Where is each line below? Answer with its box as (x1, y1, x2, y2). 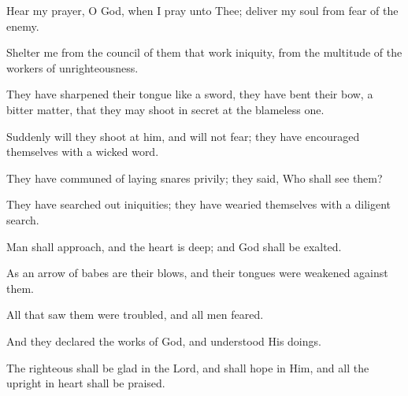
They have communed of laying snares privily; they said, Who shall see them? (6, 169, 383, 186)
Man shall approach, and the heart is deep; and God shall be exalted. (6, 238, 342, 254)
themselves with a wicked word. (6, 143, 159, 160)
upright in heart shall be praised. (6, 375, 165, 391)
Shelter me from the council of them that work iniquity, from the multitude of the (6, 44, 402, 61)
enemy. (6, 17, 39, 34)
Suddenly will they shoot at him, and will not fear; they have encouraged (6, 128, 360, 144)
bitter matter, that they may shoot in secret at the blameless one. (6, 101, 325, 117)
